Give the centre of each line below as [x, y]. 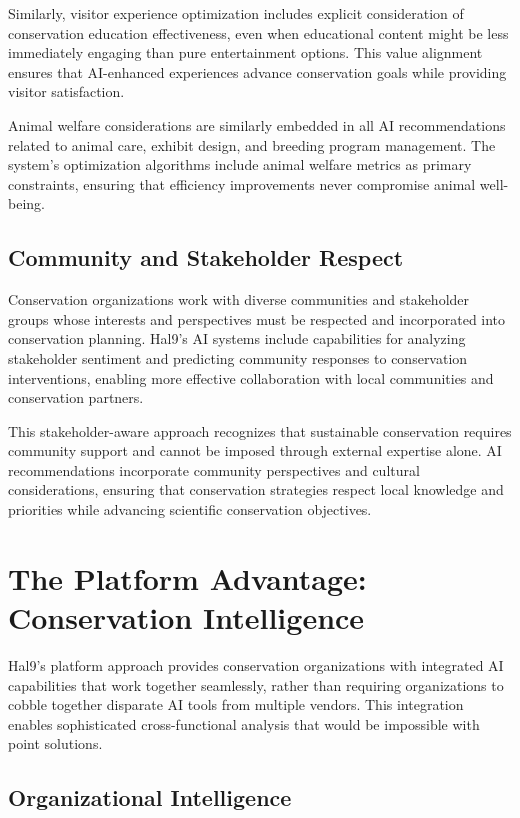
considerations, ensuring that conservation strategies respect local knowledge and [256, 489]
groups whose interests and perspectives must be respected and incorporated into [257, 318]
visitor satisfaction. [66, 91]
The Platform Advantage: [187, 577]
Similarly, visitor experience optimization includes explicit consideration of [236, 13]
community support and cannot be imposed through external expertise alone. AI [255, 450]
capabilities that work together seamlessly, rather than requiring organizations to [256, 684]
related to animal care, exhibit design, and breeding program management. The [252, 144]
